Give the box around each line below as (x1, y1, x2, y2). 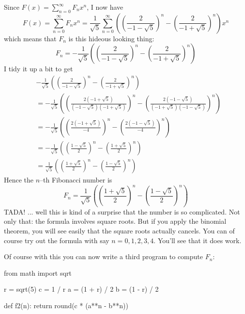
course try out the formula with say (4, 235, 109, 245)
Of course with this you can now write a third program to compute (4, 251, 203, 262)
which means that (4, 33, 57, 43)
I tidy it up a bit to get (4, 64, 73, 74)
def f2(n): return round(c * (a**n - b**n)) (4, 300, 128, 310)
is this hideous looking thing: (68, 33, 154, 43)
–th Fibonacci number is (40, 175, 112, 185)
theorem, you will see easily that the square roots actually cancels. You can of (4, 225, 235, 235)
